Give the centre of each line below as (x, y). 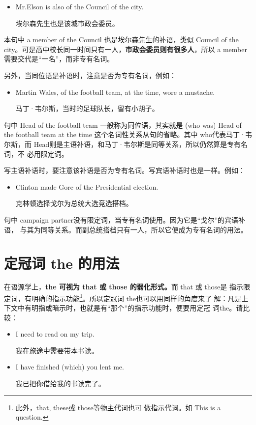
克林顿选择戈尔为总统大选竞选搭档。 (74, 203)
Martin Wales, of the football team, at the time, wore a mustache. (115, 92)
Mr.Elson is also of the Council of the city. (80, 6)
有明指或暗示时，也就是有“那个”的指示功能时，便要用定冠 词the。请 (134, 308)
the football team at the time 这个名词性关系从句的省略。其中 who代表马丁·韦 (128, 134)
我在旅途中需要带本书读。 (57, 350)
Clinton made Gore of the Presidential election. (87, 186)
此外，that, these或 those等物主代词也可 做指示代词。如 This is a (118, 407)
